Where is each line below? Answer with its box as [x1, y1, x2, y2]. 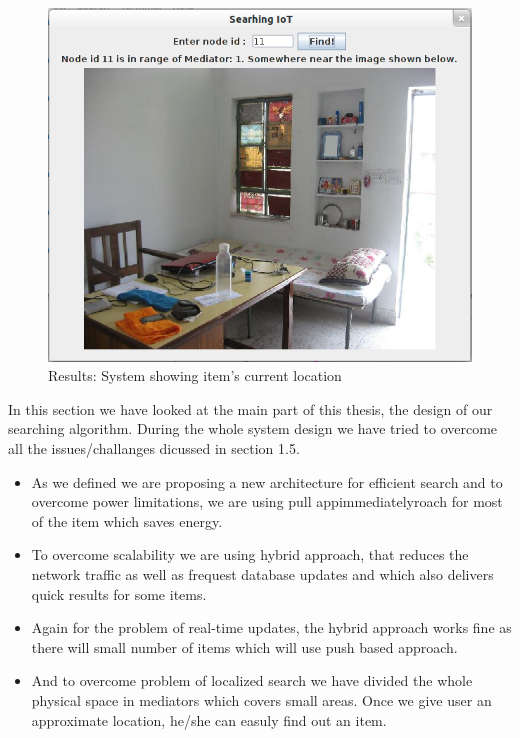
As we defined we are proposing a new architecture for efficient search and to [31, 471, 503, 492]
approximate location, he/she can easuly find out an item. [31, 709, 387, 730]
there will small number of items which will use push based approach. [31, 636, 458, 657]
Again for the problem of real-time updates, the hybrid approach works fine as [31, 617, 512, 638]
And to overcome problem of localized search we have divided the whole [31, 670, 473, 691]
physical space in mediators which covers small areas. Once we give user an [31, 689, 492, 710]
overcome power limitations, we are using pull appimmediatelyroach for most [31, 491, 503, 512]
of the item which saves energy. [31, 510, 223, 531]
